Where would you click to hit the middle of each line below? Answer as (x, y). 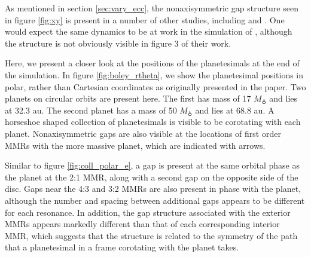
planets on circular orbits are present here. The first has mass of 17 (128, 98)
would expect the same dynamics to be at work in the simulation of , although (149, 31)
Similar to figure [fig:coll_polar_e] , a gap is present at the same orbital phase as (152, 165)
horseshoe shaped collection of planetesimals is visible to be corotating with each (153, 122)
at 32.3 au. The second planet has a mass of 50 (91, 110)
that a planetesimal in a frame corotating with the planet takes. (122, 247)
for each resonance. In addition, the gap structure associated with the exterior (148, 212)
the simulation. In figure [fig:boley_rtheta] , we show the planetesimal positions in (154, 74)
